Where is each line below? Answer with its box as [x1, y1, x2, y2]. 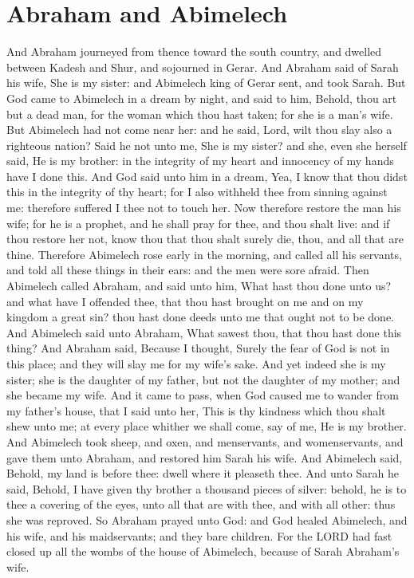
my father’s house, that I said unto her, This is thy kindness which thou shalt [6, 402, 386, 419]
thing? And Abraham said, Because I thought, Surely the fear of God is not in [6, 340, 390, 356]
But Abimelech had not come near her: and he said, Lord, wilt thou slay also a [6, 121, 392, 138]
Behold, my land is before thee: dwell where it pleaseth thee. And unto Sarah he [6, 465, 400, 482]
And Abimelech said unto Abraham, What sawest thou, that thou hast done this [6, 324, 402, 340]
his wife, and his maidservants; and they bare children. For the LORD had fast [6, 527, 392, 544]
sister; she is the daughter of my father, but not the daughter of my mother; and [6, 371, 400, 387]
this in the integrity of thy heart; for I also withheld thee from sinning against [6, 183, 388, 200]
